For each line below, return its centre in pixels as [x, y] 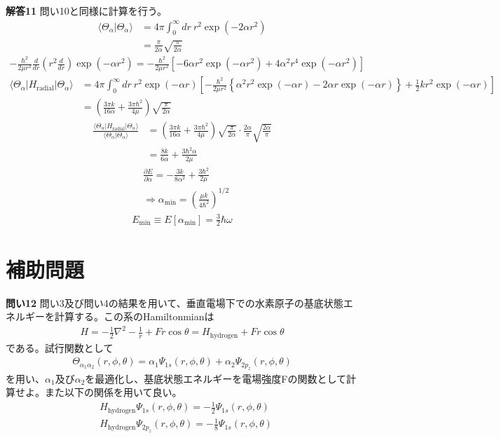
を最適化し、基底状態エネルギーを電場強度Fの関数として [216, 378]
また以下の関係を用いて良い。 [113, 392]
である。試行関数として [60, 347]
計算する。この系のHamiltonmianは [134, 316]
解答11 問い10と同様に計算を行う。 [86, 11]
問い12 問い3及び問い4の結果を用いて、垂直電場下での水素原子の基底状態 [175, 302]
